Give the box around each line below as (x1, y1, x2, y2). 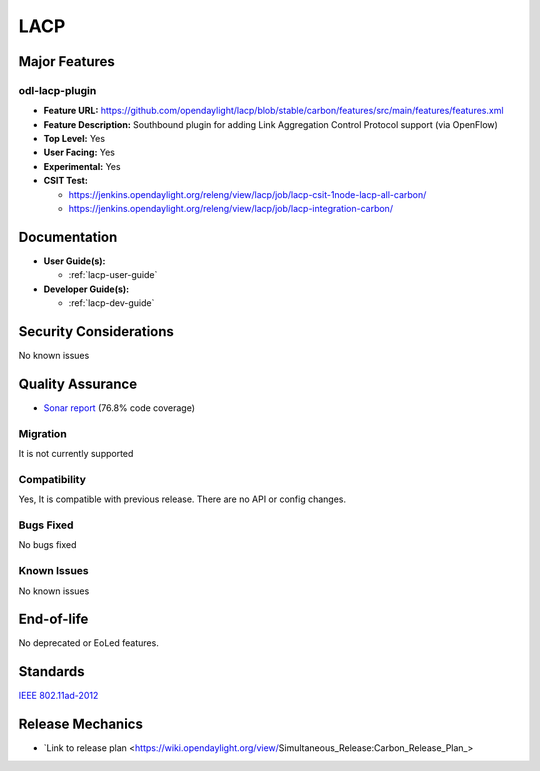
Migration (18, 426, 67, 440)
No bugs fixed (18, 539, 77, 551)
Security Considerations (18, 323, 175, 340)
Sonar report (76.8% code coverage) (43, 401, 195, 414)
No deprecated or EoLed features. (18, 637, 159, 649)
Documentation (18, 228, 118, 245)
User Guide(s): (43, 255, 106, 267)
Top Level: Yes (43, 133, 105, 145)
